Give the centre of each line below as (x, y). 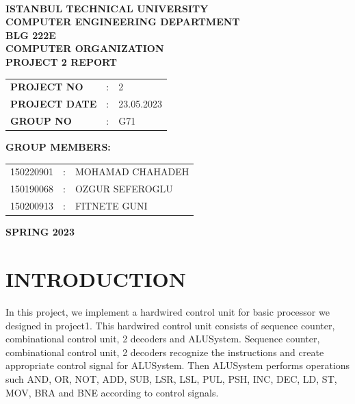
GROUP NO (41, 121)
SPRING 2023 (40, 232)
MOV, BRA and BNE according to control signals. (112, 392)
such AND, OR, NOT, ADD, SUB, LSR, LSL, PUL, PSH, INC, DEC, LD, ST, (171, 378)
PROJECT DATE (54, 104)
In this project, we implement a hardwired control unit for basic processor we (168, 311)
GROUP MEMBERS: (58, 147)
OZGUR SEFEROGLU (124, 189)
